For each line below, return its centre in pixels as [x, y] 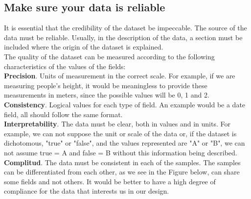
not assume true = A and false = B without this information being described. [121, 152]
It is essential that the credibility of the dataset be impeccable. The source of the [125, 28]
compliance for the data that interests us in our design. [87, 191]
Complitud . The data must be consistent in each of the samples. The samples [122, 162]
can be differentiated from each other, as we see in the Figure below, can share [122, 172]
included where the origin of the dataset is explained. [84, 47]
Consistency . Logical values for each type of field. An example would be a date [125, 104]
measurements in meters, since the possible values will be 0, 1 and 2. [107, 95]
